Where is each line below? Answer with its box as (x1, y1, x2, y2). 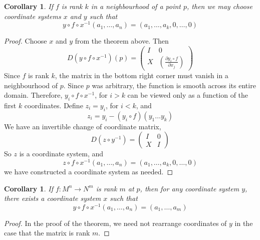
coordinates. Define (24, 100, 83, 110)
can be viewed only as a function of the (127, 90, 248, 100)
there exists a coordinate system (4, 193, 101, 203)
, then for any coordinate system (140, 183, 239, 193)
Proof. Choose (4, 36, 47, 46)
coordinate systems (4, 11, 61, 21)
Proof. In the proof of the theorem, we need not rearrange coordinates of (4, 217, 227, 228)
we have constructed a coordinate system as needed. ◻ (4, 166, 173, 177)
